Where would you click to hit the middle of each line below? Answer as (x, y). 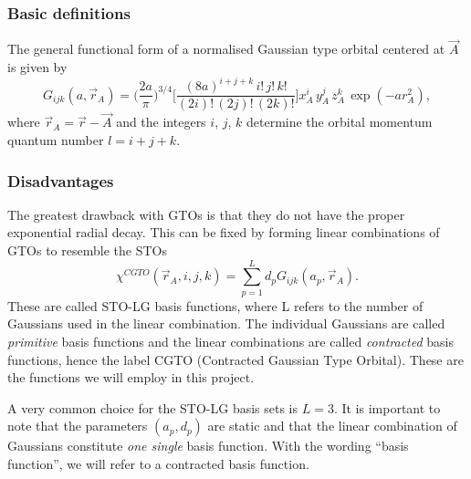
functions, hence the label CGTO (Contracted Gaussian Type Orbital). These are (235, 359)
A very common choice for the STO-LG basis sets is (153, 407)
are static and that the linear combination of (332, 426)
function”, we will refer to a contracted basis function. (158, 463)
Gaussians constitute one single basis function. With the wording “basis (208, 446)
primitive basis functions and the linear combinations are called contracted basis (230, 341)
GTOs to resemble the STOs (87, 250)
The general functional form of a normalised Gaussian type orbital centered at (226, 49)
